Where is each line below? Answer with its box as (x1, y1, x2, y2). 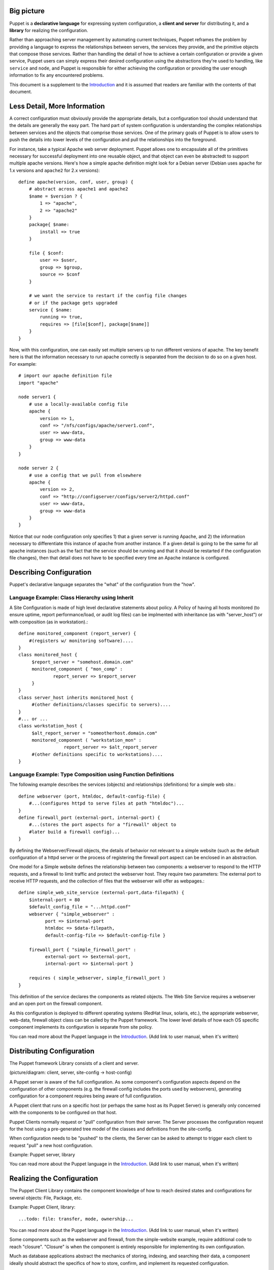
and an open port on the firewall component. (9, 1001, 103, 1007)
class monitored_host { (18, 652, 78, 658)
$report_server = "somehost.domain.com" (31, 659, 134, 665)
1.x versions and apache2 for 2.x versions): (9, 167, 100, 173)
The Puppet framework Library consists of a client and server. (9, 1060, 139, 1066)
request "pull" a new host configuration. (9, 1142, 93, 1148)
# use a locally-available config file (28, 401, 128, 407)
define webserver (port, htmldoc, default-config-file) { (18, 793, 166, 799)
